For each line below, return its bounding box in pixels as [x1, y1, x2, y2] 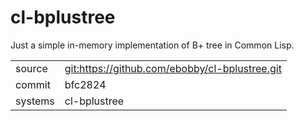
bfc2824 [64, 77, 107, 91]
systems [15, 94, 55, 108]
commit [15, 77, 51, 91]
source [15, 61, 48, 75]
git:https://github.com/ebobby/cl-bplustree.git [64, 61, 282, 75]
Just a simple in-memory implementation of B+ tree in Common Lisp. [10, 39, 295, 51]
